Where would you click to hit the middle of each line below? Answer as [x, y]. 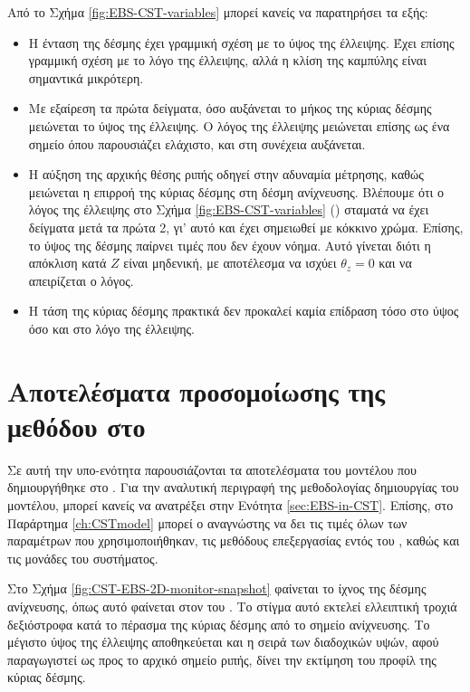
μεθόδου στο [77, 426]
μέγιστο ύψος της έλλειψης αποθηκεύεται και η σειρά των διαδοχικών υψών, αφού [223, 642]
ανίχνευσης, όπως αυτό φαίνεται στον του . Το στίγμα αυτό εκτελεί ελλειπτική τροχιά [232, 606]
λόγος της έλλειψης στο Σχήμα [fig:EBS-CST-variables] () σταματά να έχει [229, 209]
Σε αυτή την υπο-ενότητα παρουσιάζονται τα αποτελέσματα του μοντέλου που [212, 469]
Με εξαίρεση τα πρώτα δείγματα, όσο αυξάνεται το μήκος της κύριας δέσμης [230, 108]
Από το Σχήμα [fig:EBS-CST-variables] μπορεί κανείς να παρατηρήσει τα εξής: [218, 12]
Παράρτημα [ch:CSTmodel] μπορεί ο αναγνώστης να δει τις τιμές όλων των [207, 522]
